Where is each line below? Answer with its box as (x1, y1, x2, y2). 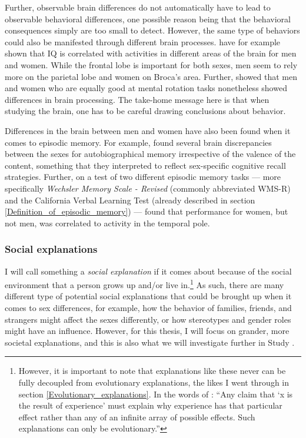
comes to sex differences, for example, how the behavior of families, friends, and (5, 301, 292, 313)
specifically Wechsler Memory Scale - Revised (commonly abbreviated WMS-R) (5, 182, 291, 194)
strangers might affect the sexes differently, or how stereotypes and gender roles (5, 313, 291, 325)
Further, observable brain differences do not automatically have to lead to (5, 1, 271, 13)
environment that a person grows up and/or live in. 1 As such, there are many (5, 277, 284, 290)
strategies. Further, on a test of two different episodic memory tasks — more (5, 170, 281, 183)
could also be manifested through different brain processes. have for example (5, 35, 281, 48)
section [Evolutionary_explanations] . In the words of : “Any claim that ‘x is (18, 387, 293, 400)
